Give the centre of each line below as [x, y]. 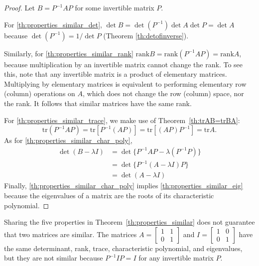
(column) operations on [40, 93]
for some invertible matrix [115, 7]
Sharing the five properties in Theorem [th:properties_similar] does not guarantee [129, 222]
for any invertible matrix [176, 258]
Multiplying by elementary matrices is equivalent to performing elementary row [125, 83]
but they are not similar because [54, 258]
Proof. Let [19, 7]
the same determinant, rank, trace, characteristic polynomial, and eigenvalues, [123, 248]
